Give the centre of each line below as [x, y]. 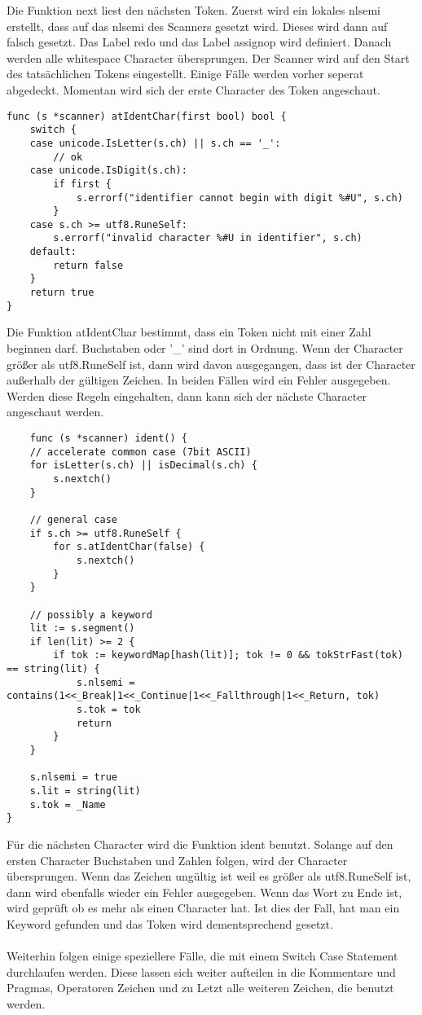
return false [88, 265]
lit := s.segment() [82, 628]
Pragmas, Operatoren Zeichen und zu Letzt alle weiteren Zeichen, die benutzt [200, 988]
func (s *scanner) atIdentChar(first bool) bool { [147, 116]
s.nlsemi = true [74, 778]
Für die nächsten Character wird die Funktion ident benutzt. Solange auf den [200, 844]
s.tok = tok [108, 710]
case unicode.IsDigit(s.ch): [108, 171]
